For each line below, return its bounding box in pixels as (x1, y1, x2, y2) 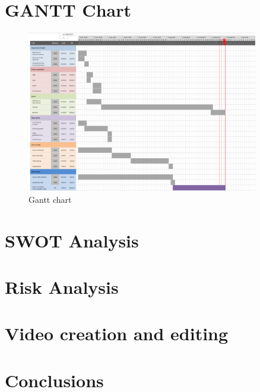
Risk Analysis (5, 274, 119, 299)
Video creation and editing (5, 321, 229, 346)
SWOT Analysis (5, 228, 139, 252)
